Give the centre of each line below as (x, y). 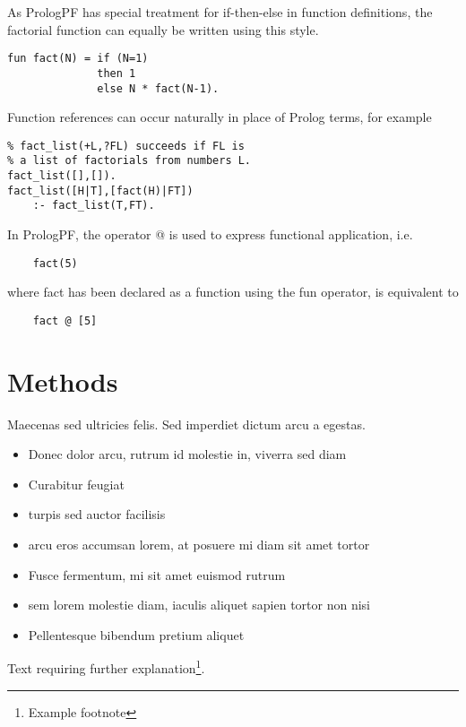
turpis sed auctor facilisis (97, 514)
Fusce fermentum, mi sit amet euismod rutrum (157, 574)
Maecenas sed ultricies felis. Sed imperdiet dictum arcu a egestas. (186, 424)
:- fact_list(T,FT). (94, 206)
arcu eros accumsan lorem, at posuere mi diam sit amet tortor (199, 545)
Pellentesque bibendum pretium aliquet (136, 634)
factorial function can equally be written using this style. (163, 29)
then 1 (116, 73)
